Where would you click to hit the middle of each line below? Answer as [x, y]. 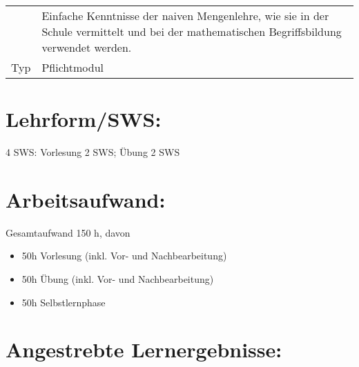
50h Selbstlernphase [64, 302]
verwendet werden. [87, 47]
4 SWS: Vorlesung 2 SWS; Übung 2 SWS [93, 152]
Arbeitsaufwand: [86, 199]
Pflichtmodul [73, 67]
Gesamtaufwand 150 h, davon [68, 232]
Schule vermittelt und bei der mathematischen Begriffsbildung [192, 31]
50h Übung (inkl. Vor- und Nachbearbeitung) [118, 279]
